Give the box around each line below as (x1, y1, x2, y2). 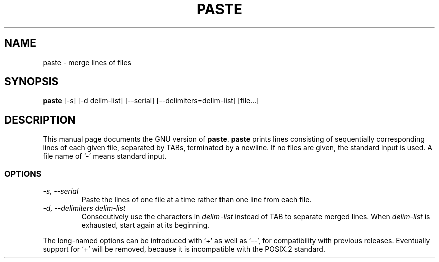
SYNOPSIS (4, 75, 59, 88)
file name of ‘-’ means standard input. (43, 152, 167, 161)
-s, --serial (43, 187, 79, 196)
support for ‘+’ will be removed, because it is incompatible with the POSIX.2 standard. (43, 245, 325, 254)
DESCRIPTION (4, 113, 76, 126)
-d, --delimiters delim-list (43, 204, 126, 213)
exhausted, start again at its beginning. (81, 221, 210, 230)
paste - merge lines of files (43, 58, 131, 67)
